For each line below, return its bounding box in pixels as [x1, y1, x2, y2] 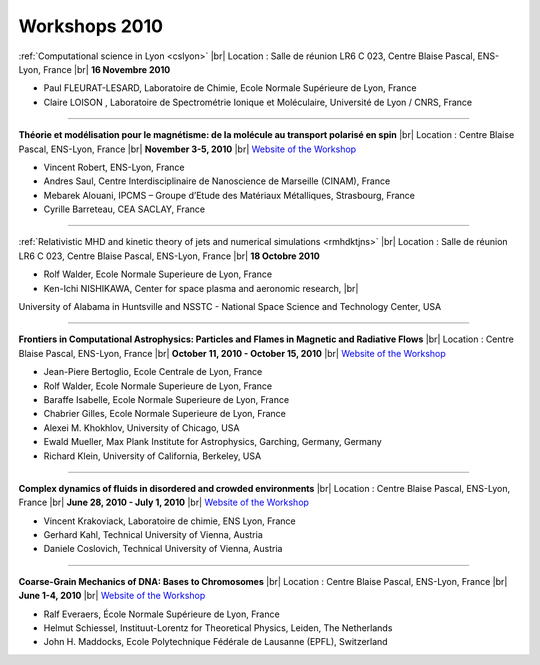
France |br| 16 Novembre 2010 [43, 63, 171, 75]
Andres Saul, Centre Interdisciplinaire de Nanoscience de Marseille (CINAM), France [43, 175, 391, 187]
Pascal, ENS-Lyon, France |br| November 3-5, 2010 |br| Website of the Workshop [18, 143, 357, 155]
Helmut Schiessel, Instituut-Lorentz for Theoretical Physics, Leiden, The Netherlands [43, 622, 393, 634]
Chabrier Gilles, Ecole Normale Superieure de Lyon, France [43, 408, 287, 420]
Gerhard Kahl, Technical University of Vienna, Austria [43, 529, 264, 541]
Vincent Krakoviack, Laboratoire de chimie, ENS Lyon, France [43, 515, 296, 527]
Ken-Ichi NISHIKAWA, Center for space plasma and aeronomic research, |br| [43, 282, 359, 294]
